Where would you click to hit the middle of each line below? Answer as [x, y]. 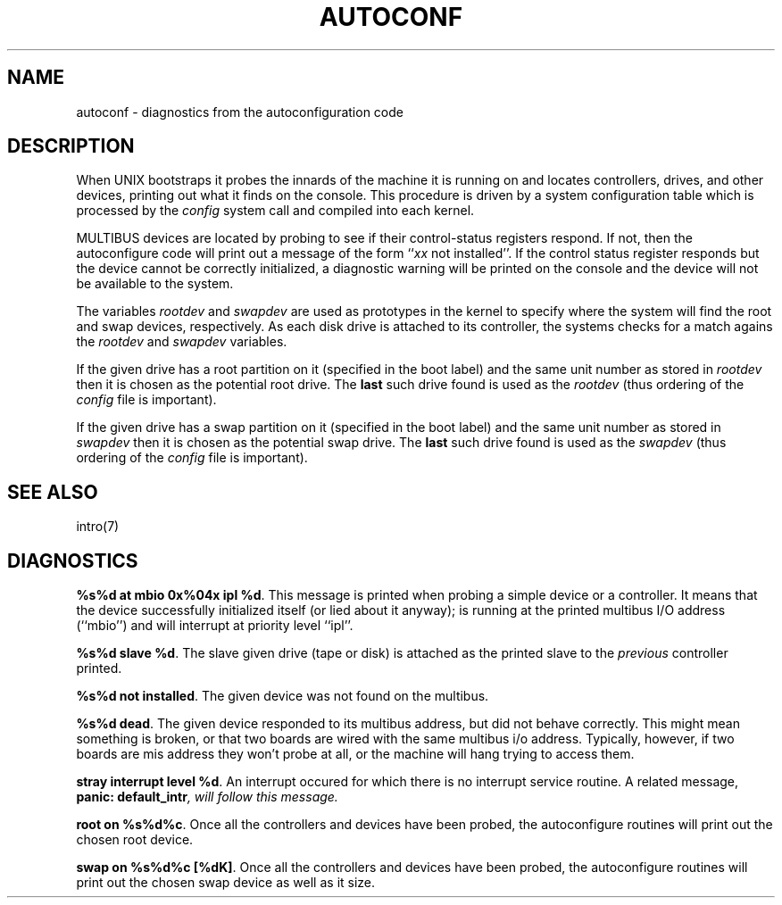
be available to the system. [155, 284]
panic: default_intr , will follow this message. [207, 797]
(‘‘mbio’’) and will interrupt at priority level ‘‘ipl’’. [215, 626]
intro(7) [98, 527]
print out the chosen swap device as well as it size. [226, 883]
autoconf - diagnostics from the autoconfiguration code [240, 112]
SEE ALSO [53, 492]
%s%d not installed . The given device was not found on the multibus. [283, 696]
